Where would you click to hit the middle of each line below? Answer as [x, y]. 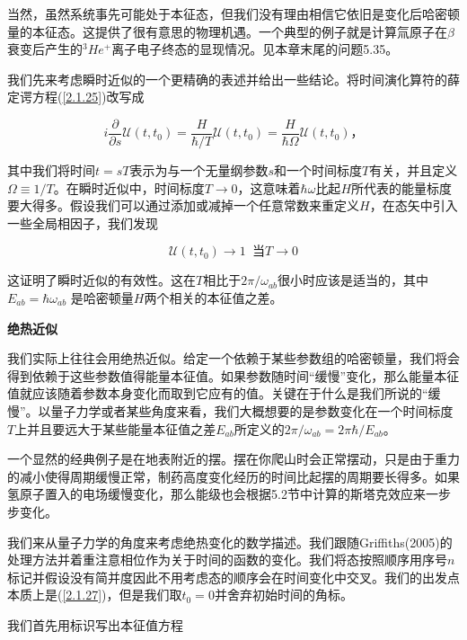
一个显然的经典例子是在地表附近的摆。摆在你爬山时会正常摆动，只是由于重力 [233, 459]
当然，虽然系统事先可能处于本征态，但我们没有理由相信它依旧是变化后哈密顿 [233, 13]
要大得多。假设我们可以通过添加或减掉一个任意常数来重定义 [183, 205]
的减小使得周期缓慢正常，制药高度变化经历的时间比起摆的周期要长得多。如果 [233, 476]
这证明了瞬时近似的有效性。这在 [101, 280]
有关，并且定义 [414, 170]
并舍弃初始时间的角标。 [283, 595]
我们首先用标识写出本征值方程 [95, 624]
